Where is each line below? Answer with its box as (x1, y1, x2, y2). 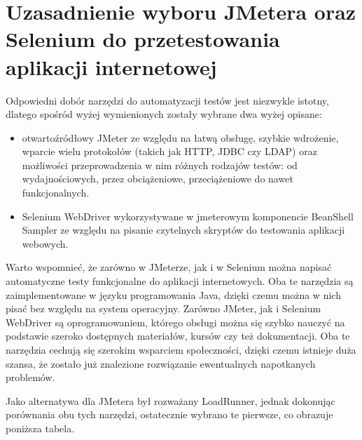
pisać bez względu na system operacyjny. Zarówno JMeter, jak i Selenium (6, 301, 321, 316)
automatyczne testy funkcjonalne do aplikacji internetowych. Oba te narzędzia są (6, 274, 354, 288)
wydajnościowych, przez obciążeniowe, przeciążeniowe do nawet (22, 171, 293, 186)
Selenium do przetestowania (6, 25, 280, 53)
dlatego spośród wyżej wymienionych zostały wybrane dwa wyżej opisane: (6, 107, 322, 121)
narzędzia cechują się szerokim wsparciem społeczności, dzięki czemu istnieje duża (6, 342, 356, 356)
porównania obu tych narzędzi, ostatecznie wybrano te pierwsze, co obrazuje (6, 407, 333, 422)
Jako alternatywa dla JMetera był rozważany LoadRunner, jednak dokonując (6, 393, 335, 408)
